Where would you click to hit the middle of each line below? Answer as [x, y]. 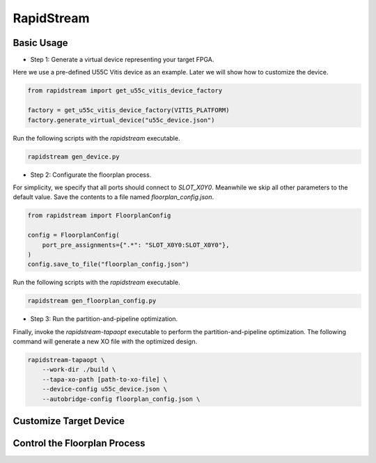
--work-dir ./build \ [79, 370]
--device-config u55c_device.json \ [104, 389]
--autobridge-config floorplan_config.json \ [121, 399]
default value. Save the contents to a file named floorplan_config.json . [113, 197]
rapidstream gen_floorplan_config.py [92, 301]
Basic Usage [40, 43]
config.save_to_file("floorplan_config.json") [108, 264]
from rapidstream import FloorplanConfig [99, 215]
